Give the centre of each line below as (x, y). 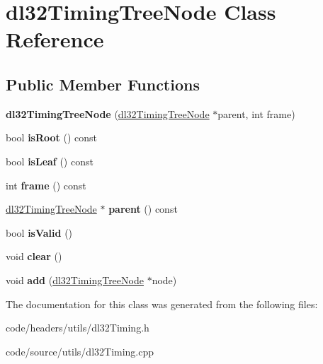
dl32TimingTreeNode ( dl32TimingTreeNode (108, 113)
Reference (55, 39)
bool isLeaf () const (50, 161)
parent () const (143, 209)
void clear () (34, 256)
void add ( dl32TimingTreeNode (75, 280)
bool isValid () (39, 232)
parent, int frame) (256, 113)
